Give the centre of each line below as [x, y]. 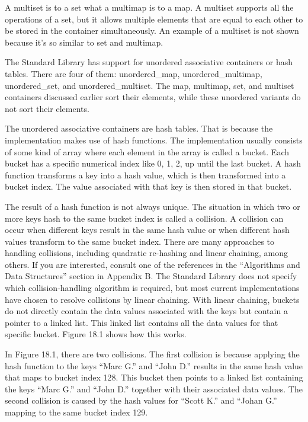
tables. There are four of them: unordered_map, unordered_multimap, [134, 73]
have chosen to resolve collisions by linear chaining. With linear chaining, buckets [152, 299]
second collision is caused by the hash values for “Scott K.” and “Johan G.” [141, 400]
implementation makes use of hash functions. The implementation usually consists [154, 140]
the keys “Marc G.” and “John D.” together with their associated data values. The [154, 389]
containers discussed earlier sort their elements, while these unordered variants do [153, 97]
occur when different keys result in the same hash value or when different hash [147, 230]
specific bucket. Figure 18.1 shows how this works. [96, 334]
